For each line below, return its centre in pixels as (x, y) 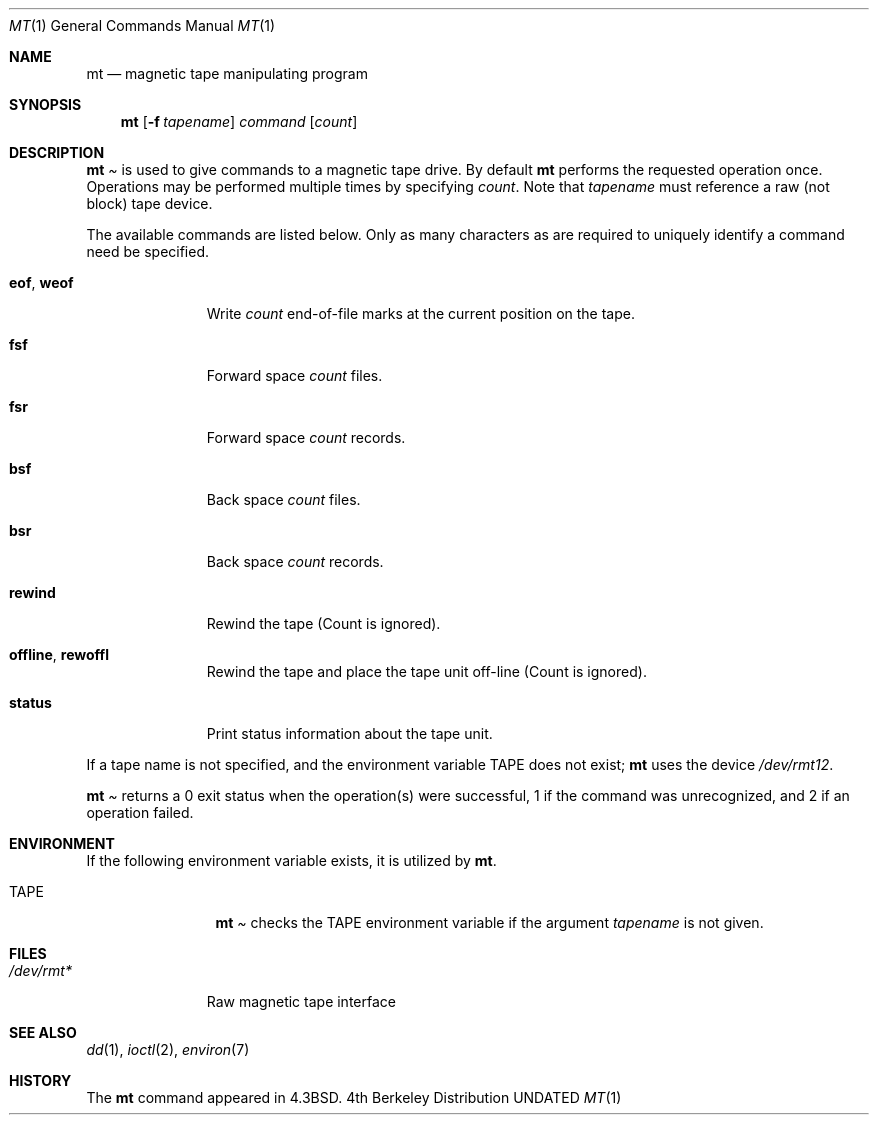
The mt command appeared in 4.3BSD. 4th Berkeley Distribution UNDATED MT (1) (354, 1097)
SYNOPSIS (45, 104)
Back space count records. (295, 561)
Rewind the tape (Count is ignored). (323, 623)
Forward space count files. (294, 375)
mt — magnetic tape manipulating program (227, 73)
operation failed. (140, 812)
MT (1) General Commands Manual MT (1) (142, 25)
